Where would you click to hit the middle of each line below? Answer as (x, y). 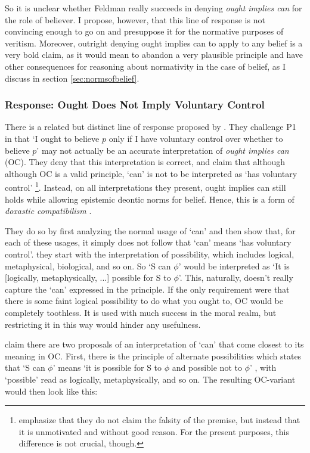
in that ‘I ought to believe (52, 138)
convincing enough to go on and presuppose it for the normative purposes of (144, 31)
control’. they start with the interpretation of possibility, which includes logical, (150, 254)
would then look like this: (51, 391)
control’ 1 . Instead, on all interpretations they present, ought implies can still (145, 186)
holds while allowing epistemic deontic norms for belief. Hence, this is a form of (150, 199)
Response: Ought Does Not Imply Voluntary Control (135, 105)
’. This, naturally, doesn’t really (236, 277)
